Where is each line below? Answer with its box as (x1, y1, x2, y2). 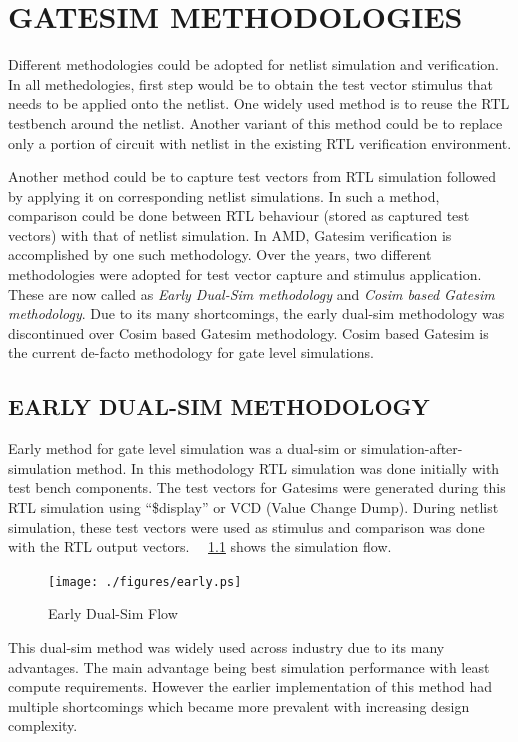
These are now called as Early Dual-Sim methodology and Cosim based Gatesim (8, 283, 495, 304)
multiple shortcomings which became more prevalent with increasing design (8, 695, 470, 716)
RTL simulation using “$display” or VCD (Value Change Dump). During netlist (8, 497, 499, 518)
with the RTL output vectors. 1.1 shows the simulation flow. (8, 536, 392, 557)
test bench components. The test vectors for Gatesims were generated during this (8, 477, 506, 498)
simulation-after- (361, 438, 463, 459)
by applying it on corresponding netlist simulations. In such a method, (8, 185, 440, 206)
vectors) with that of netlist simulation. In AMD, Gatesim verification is (8, 224, 452, 245)
